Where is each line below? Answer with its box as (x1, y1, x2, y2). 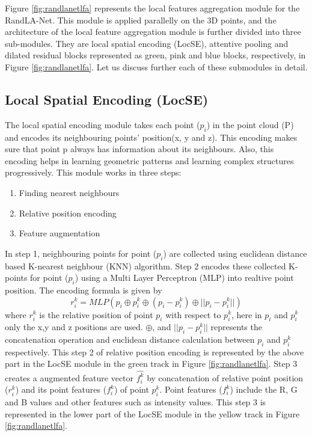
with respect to (165, 308, 221, 321)
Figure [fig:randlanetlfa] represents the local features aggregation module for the (5, 2, 300, 14)
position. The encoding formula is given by (5, 283, 162, 296)
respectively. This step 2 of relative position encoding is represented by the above (5, 345, 304, 358)
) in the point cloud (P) (206, 118, 294, 130)
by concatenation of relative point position (147, 371, 304, 384)
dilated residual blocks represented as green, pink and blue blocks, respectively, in (5, 49, 306, 61)
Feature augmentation (19, 227, 100, 239)
